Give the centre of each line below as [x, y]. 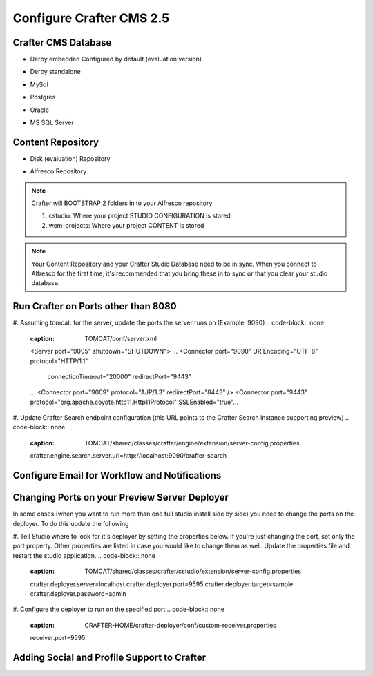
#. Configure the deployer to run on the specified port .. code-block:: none [118, 609]
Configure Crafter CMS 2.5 [91, 18]
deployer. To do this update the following [71, 523]
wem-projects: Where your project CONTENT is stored [126, 225]
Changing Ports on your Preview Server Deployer [121, 498]
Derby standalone [55, 72]
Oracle [40, 110]
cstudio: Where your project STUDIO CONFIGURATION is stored [140, 216]
